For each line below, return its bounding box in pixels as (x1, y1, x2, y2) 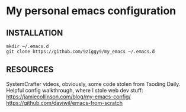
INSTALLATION (6, 28, 63, 38)
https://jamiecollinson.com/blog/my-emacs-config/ (6, 93, 131, 100)
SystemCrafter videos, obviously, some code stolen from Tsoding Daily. (6, 80, 181, 87)
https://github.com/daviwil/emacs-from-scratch (6, 99, 123, 106)
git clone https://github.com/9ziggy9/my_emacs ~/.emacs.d (6, 49, 155, 55)
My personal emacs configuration (6, 4, 177, 18)
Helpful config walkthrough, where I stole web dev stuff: (6, 87, 143, 94)
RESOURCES (6, 65, 54, 75)
